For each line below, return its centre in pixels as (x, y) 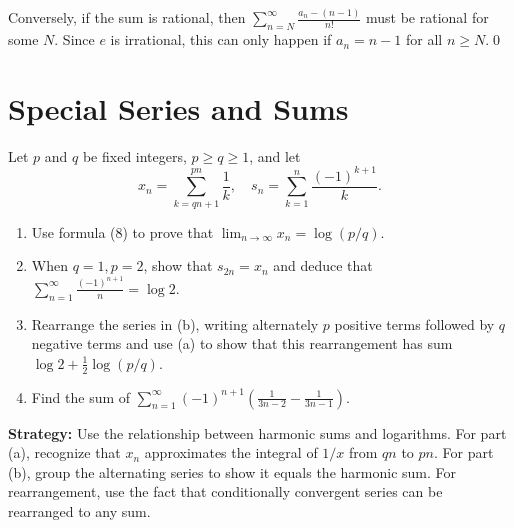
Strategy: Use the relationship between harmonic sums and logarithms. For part (257, 432)
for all (424, 39)
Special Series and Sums (178, 107)
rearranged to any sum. (79, 510)
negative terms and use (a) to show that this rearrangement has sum (242, 343)
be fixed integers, (134, 155)
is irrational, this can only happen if (221, 39)
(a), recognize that (64, 452)
